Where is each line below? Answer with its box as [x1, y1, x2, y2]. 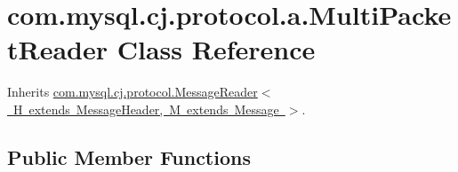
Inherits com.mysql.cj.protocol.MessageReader [7, 82, 258, 101]
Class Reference [117, 31, 316, 67]
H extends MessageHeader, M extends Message [12, 99, 279, 118]
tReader [7, 31, 108, 67]
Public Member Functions [7, 143, 251, 170]
